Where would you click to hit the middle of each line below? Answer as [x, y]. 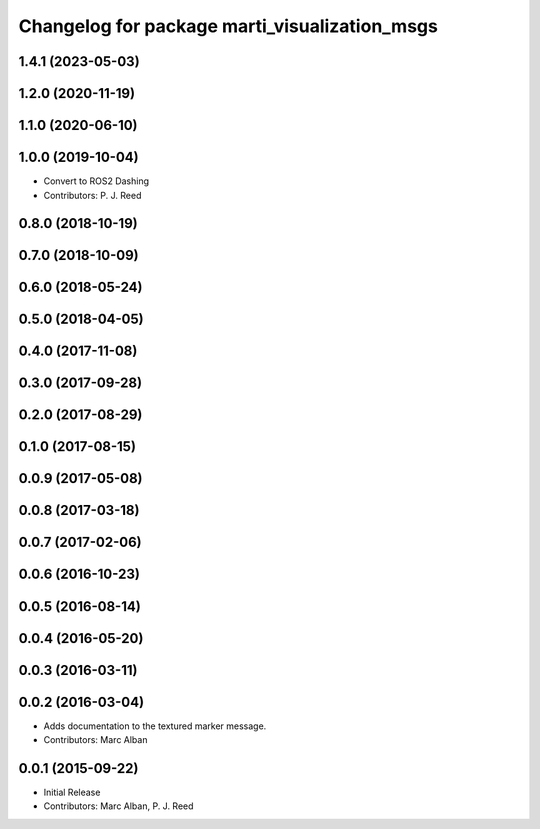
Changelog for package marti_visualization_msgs [228, 26]
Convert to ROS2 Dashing [96, 181]
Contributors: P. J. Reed [92, 195]
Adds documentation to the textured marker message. [155, 726]
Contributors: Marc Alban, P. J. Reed [118, 806]
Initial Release [72, 792]
